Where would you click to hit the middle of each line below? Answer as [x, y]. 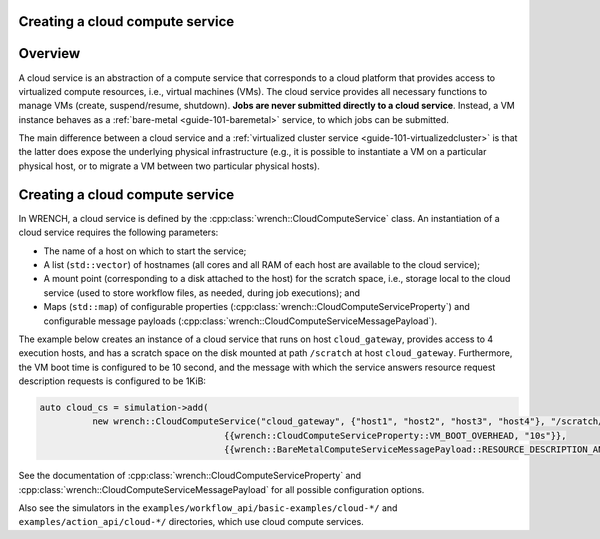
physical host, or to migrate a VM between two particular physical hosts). [169, 166]
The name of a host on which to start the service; [145, 251]
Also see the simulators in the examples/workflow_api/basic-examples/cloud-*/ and [208, 508]
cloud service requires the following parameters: [118, 232]
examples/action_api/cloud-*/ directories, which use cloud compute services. [191, 522]
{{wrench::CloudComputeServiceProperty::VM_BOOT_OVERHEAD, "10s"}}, [395, 435]
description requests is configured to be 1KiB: [112, 381]
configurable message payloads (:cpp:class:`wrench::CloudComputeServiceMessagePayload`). [240, 321]
